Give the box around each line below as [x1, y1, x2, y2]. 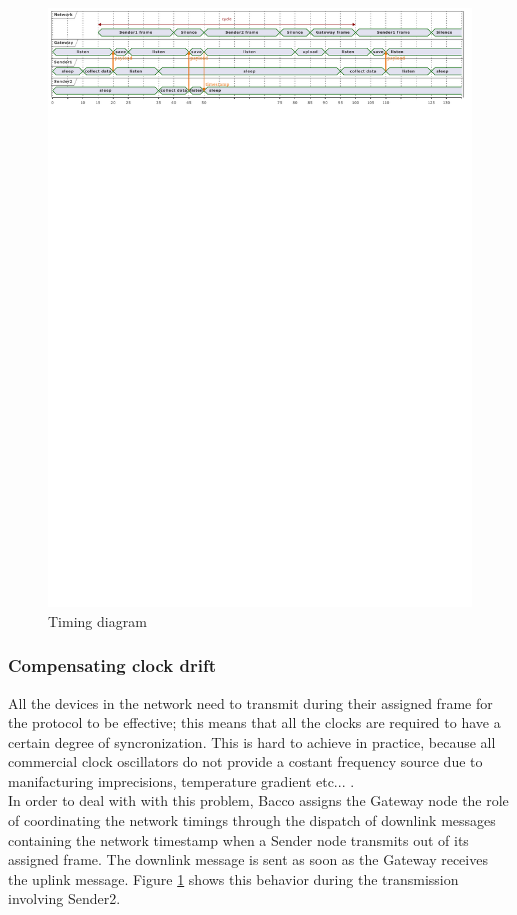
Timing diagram [48, 610, 147, 631]
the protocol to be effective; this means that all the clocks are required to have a [8, 712, 501, 733]
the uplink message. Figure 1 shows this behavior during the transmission [8, 868, 459, 889]
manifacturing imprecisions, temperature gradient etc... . [8, 770, 355, 791]
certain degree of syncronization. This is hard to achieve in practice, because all [8, 731, 496, 752]
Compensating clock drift [8, 653, 216, 678]
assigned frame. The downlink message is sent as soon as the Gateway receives [8, 849, 488, 870]
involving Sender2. [8, 888, 121, 909]
